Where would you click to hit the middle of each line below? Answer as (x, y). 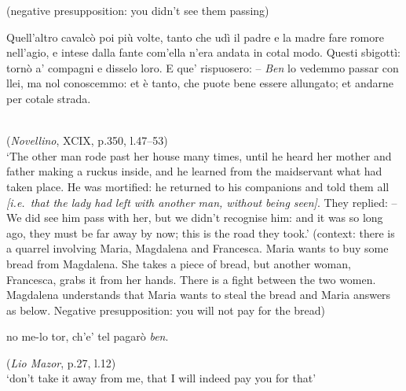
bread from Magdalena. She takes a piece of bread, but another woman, (179, 263)
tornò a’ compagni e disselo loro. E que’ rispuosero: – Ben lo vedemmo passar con (203, 67)
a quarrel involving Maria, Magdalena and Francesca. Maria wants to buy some (198, 248)
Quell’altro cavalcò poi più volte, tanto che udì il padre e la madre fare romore (195, 37)
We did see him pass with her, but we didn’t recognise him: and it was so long (195, 218)
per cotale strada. (49, 98)
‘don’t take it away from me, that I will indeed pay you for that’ (161, 378)
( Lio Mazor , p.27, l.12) (61, 362)
